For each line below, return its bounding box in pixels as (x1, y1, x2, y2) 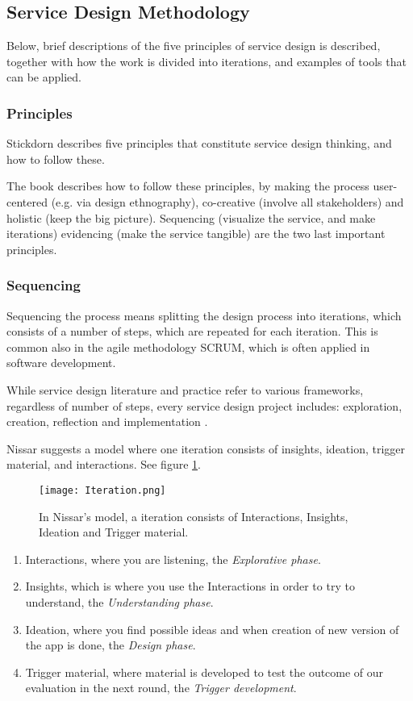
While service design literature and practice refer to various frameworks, (6, 381, 364, 398)
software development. (6, 354, 116, 371)
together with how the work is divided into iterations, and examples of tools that (6, 52, 407, 69)
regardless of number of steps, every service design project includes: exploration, (6, 397, 403, 414)
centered (6, 193, 48, 210)
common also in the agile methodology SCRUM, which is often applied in (6, 338, 370, 355)
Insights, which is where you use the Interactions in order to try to (25, 578, 355, 595)
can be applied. (6, 69, 81, 86)
